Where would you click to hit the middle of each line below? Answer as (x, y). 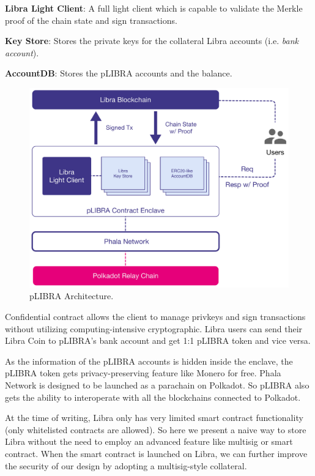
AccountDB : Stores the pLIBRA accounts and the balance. (119, 73)
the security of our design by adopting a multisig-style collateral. (126, 465)
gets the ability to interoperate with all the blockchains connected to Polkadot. (153, 397)
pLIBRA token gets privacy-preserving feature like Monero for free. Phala (143, 373)
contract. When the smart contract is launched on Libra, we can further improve (156, 453)
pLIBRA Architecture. (72, 296)
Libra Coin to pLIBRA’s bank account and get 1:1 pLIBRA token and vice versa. (158, 340)
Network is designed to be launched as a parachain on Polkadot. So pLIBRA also (157, 385)
